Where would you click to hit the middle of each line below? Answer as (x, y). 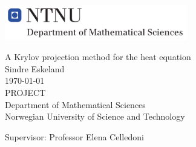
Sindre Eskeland (35, 68)
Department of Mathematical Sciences (75, 104)
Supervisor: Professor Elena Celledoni (74, 136)
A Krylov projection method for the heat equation (98, 57)
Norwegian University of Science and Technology (95, 116)
